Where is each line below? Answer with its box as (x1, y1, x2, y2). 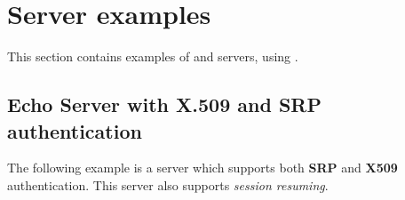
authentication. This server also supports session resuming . (7, 175, 329, 194)
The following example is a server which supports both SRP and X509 (7, 158, 398, 177)
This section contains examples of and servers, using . (7, 47, 298, 66)
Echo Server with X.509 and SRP (7, 91, 322, 118)
